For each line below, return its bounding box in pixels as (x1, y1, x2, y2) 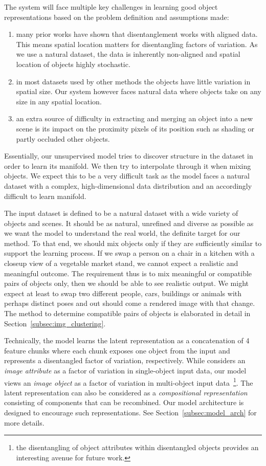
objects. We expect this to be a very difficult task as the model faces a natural (4, 170, 250, 181)
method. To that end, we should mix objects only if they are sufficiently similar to (4, 237, 262, 248)
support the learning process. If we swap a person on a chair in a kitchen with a (4, 248, 255, 258)
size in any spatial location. (16, 96, 102, 106)
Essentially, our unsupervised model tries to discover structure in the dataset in (4, 150, 253, 161)
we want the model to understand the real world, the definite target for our (4, 228, 240, 238)
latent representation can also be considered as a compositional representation (4, 387, 248, 397)
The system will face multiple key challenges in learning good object (4, 2, 218, 12)
